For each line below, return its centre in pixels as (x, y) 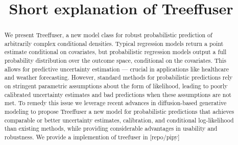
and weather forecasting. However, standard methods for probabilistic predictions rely (118, 77)
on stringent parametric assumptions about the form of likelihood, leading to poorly (116, 86)
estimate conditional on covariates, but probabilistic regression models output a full (115, 52)
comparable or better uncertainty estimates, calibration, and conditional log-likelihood (119, 120)
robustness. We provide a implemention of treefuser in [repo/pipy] (92, 137)
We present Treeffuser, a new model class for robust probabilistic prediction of (108, 35)
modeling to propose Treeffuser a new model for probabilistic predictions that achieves (119, 112)
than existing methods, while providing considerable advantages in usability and (111, 128)
